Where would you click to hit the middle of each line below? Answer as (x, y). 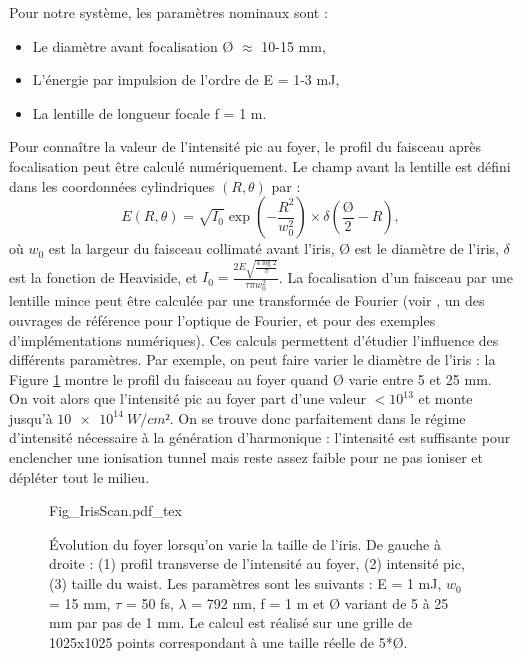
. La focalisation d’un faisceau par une (395, 276)
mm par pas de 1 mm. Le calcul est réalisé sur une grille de (231, 622)
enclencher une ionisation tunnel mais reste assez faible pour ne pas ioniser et (246, 457)
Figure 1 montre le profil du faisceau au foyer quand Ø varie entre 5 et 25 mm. (250, 378)
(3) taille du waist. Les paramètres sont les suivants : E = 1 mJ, (245, 583)
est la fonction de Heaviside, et (103, 276)
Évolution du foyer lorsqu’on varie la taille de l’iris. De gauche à (245, 543)
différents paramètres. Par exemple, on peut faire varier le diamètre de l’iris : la (252, 359)
